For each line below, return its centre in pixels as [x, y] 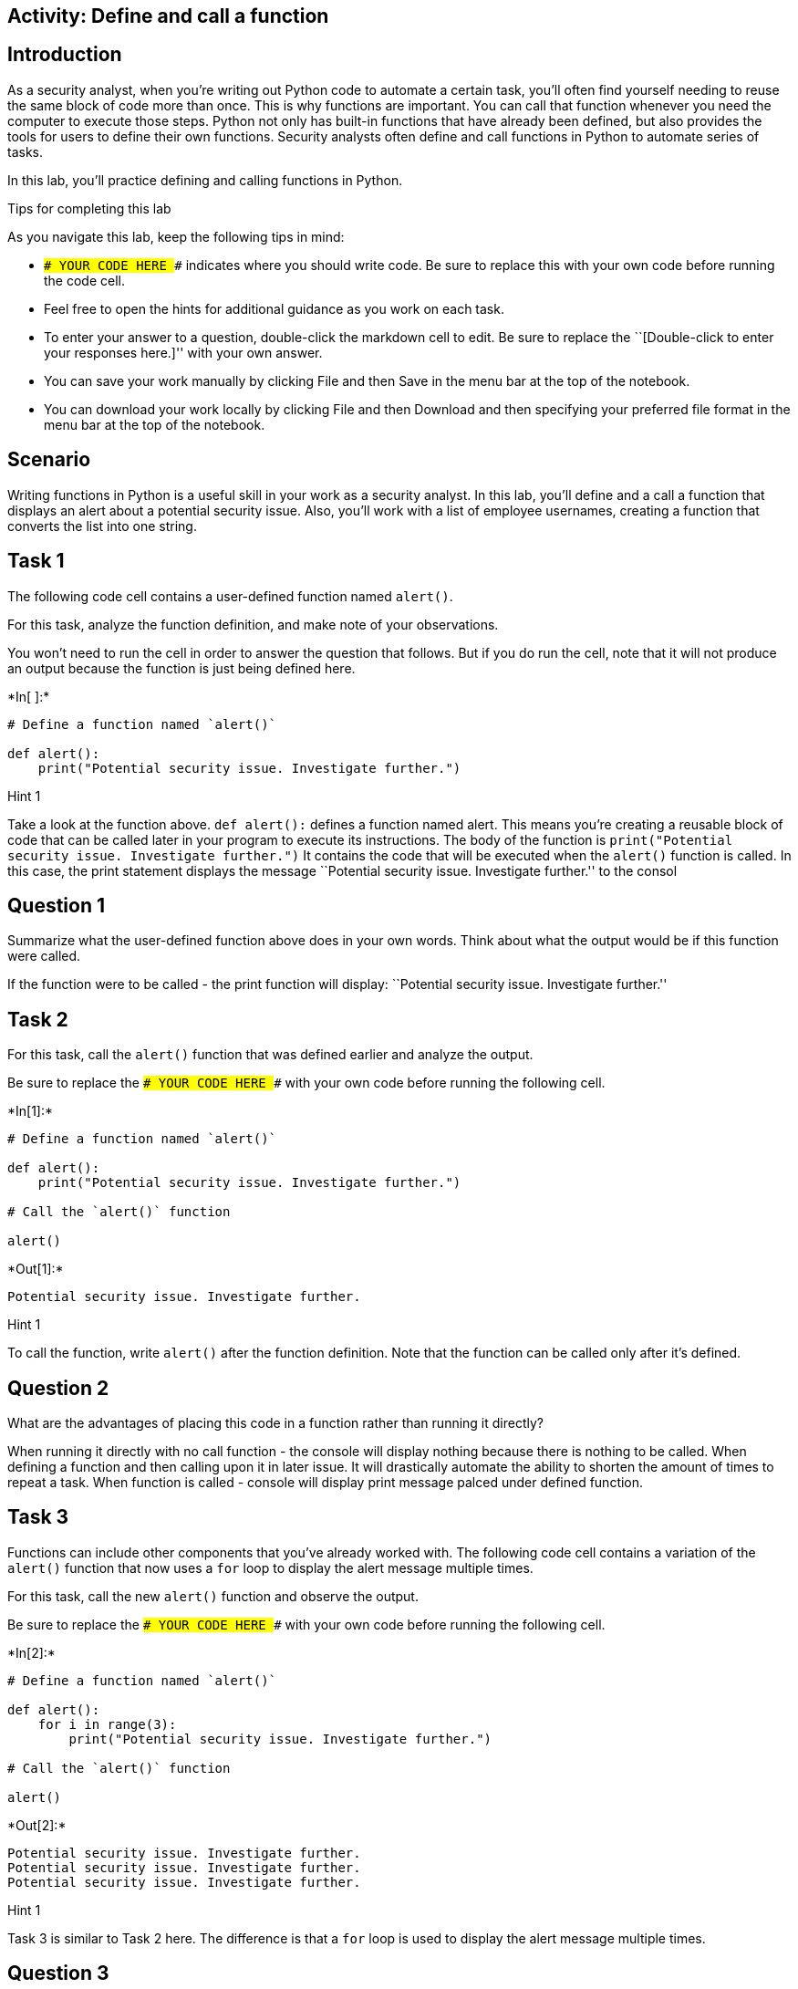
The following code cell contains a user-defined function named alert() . [230, 596]
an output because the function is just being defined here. [181, 668]
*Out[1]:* [36, 1269]
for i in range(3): [107, 1724]
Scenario [49, 460]
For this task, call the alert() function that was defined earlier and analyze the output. [270, 1055]
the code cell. [84, 280]
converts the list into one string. [102, 526]
